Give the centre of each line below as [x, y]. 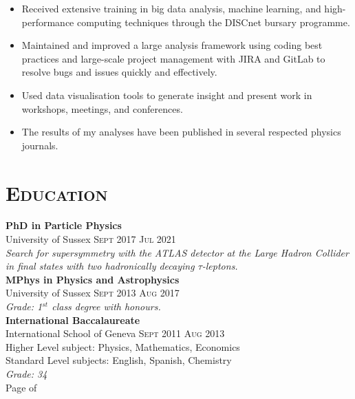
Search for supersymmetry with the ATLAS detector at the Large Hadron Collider [177, 252]
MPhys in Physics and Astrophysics [93, 279]
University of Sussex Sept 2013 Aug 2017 [93, 293]
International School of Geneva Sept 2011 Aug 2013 [115, 333]
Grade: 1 [24, 306]
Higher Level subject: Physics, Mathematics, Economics [123, 346]
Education [57, 192]
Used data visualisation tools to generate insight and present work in [167, 95]
